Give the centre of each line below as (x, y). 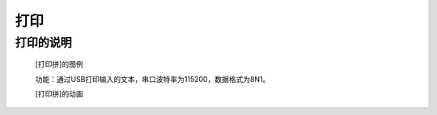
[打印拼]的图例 (59, 64)
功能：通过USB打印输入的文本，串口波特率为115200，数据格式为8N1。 (153, 79)
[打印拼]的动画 (59, 93)
